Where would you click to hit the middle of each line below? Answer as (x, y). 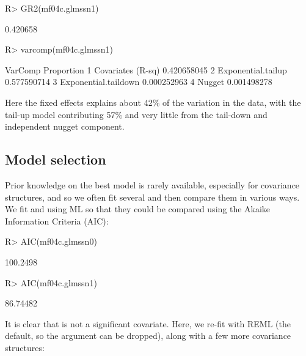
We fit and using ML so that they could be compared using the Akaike (138, 209)
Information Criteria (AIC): (57, 221)
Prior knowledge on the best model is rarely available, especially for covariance (152, 184)
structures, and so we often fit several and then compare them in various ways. (152, 197)
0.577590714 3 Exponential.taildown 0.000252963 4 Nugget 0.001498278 (139, 82)
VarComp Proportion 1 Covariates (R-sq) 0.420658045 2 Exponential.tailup (146, 69)
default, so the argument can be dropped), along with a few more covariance (148, 336)
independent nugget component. (65, 126)
